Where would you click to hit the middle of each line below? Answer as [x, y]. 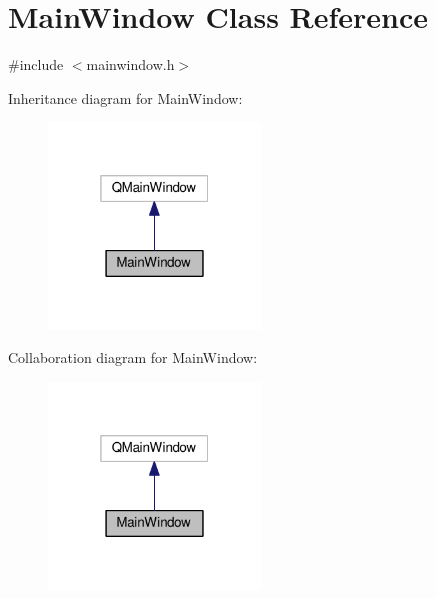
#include [36, 64]
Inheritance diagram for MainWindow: [125, 97]
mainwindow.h [130, 64]
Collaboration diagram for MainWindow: [133, 357]
